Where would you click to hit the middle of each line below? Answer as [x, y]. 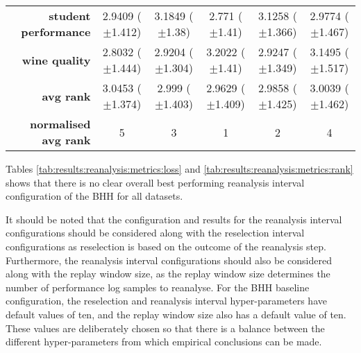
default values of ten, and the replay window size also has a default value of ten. [176, 314]
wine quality [56, 60]
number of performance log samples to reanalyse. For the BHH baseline [158, 287]
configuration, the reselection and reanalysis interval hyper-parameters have [166, 301]
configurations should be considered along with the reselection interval [155, 233]
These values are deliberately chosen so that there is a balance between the [165, 328]
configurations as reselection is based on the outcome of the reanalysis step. [166, 246]
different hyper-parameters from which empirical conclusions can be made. [164, 342]
